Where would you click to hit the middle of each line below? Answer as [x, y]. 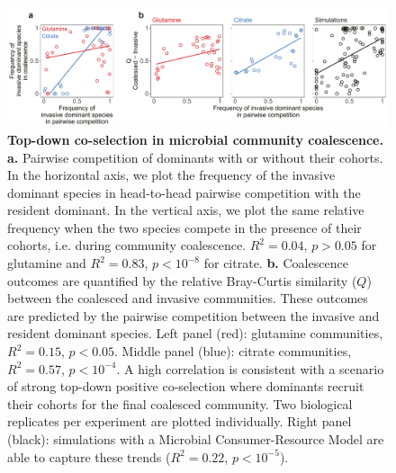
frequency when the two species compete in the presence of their [184, 227]
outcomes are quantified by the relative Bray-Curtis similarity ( [182, 280]
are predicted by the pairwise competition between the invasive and [193, 315]
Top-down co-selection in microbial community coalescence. [195, 139]
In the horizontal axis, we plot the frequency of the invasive [171, 175]
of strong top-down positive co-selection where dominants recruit [186, 386]
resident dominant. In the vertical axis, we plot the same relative [186, 210]
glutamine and [47, 263]
